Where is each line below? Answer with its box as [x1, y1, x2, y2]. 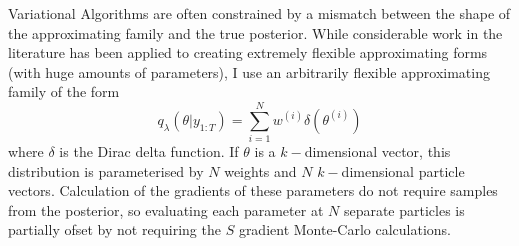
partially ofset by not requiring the [8, 219, 221, 240]
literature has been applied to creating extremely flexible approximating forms [8, 42, 488, 63]
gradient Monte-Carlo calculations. [238, 219, 451, 240]
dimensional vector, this [304, 141, 451, 162]
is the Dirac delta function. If [59, 141, 239, 162]
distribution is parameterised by [8, 160, 204, 181]
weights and [224, 160, 297, 181]
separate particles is [343, 199, 465, 220]
